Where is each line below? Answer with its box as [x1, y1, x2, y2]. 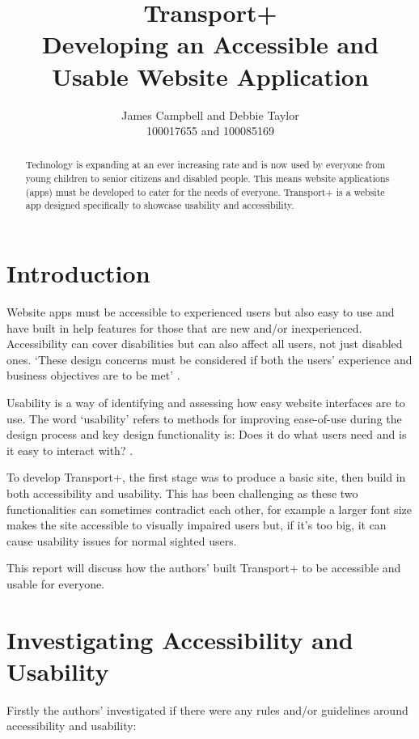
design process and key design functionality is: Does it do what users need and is [6, 426, 407, 443]
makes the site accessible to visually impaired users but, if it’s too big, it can [6, 516, 387, 533]
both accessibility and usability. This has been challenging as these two [6, 484, 358, 501]
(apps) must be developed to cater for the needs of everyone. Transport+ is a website [25, 185, 385, 198]
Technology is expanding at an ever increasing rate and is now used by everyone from [25, 158, 386, 172]
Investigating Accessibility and [6, 622, 353, 656]
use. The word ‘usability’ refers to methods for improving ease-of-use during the [6, 410, 402, 427]
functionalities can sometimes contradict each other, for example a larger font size [6, 500, 412, 517]
